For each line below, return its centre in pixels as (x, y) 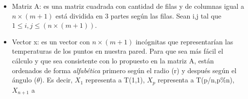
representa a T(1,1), (115, 80)
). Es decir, (56, 80)
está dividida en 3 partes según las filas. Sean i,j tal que (139, 15)
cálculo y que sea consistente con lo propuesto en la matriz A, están (113, 60)
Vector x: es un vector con (51, 41)
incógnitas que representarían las (184, 41)
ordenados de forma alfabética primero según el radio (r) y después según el (124, 70)
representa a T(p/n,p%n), (196, 80)
